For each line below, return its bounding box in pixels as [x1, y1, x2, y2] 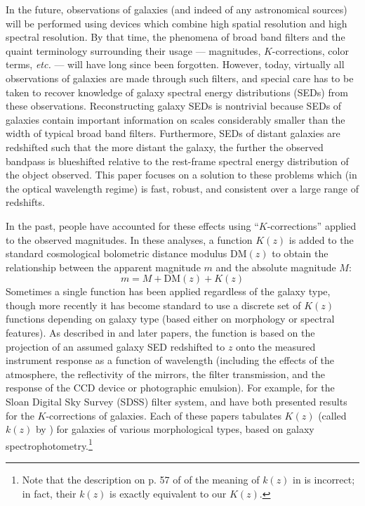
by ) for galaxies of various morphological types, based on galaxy [35, 422, 314, 436]
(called [318, 408, 347, 422]
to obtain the [272, 246, 328, 261]
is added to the [288, 232, 354, 247]
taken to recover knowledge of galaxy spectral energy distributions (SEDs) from [6, 84, 348, 99]
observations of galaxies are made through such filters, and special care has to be [6, 70, 354, 85]
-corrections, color [272, 43, 349, 58]
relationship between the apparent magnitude [6, 259, 201, 274]
